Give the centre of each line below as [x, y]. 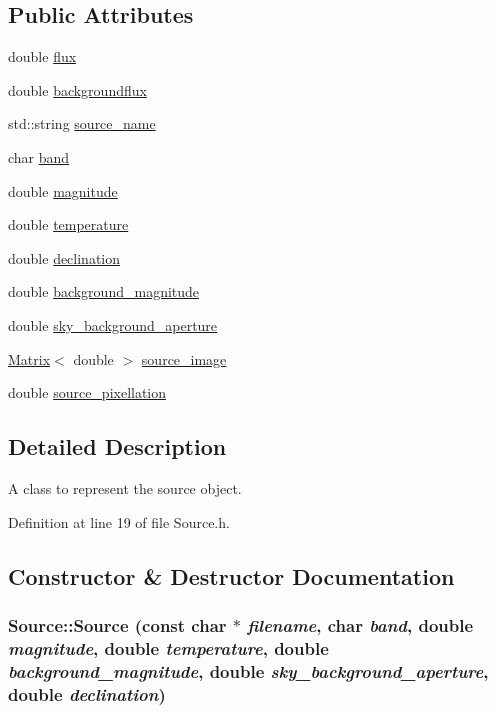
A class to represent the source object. [125, 487]
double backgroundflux [77, 89]
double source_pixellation [87, 392]
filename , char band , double [360, 624]
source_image [184, 358]
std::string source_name [82, 123]
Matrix [29, 358]
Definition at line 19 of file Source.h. [119, 521]
